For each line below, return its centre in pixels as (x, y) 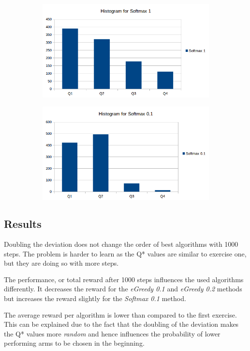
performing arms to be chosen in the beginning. (74, 343)
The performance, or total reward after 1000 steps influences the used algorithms (124, 279)
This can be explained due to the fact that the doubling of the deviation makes (121, 324)
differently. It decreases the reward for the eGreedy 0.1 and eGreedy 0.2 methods (123, 289)
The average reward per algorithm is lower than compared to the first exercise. (120, 314)
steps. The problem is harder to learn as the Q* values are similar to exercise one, (125, 253)
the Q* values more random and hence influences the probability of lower (112, 333)
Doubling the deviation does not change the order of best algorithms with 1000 (121, 244)
